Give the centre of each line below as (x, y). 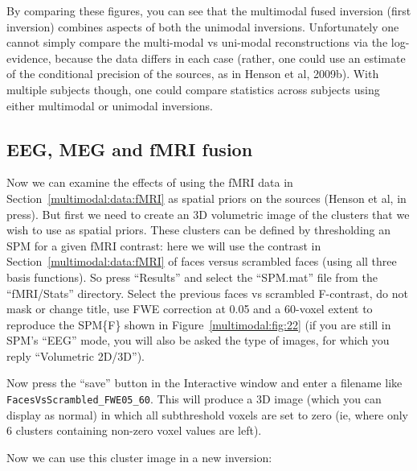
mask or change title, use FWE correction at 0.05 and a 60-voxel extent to (190, 309)
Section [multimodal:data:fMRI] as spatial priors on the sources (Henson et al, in (206, 198)
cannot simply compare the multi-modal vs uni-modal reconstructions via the (197, 42)
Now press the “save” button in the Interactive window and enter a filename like (204, 383)
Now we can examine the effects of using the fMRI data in (150, 182)
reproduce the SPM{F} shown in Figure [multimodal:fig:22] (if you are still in (199, 324)
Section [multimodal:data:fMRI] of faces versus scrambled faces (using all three (202, 261)
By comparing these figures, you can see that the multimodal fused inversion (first (209, 10)
